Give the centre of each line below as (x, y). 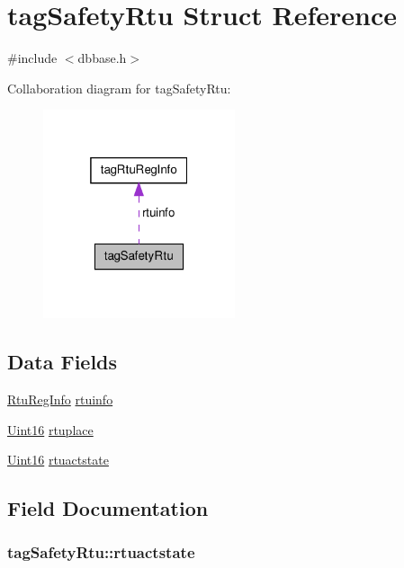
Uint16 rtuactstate (58, 460)
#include (32, 58)
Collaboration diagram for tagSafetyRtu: (119, 88)
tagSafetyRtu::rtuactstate (101, 552)
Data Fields (63, 362)
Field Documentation (108, 508)
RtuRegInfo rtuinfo (60, 399)
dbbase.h (102, 58)
